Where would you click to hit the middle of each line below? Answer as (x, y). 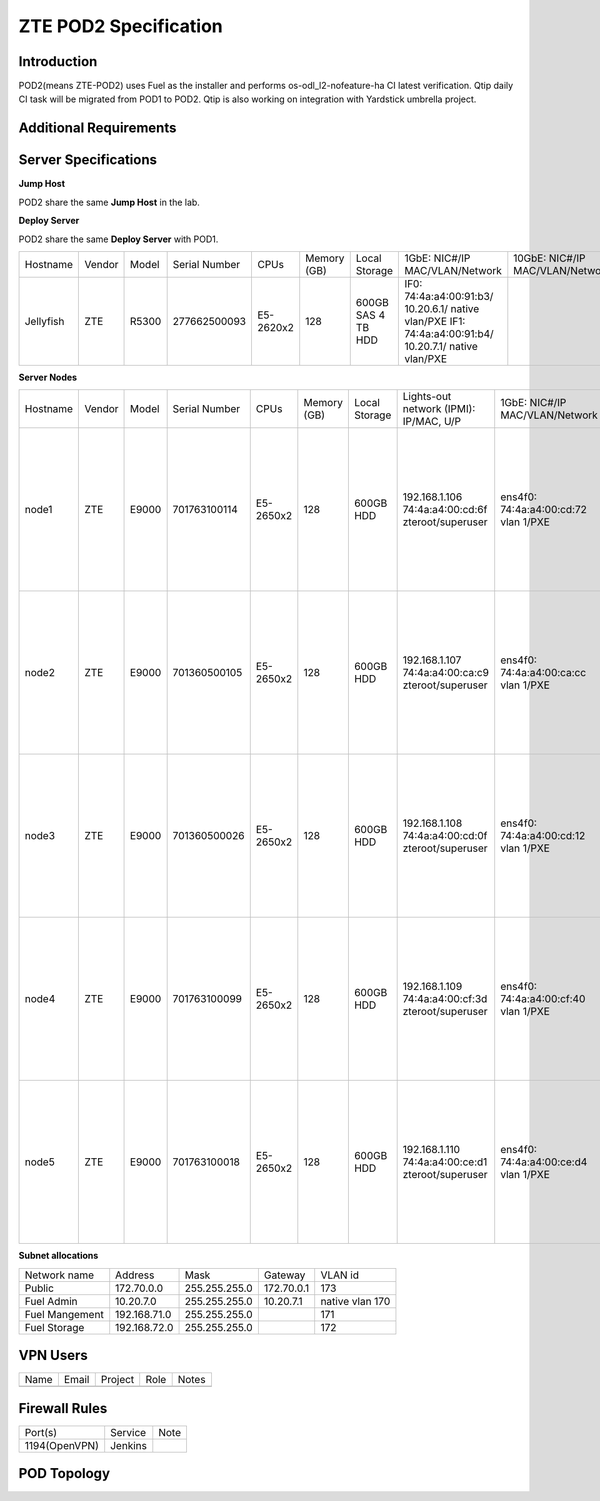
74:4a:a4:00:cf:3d (445, 999)
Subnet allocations (58, 1256)
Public (39, 1288)
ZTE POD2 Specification (121, 26)
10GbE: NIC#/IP (549, 258)
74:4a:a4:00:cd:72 (543, 510)
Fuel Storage (54, 1327)
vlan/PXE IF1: (435, 321)
